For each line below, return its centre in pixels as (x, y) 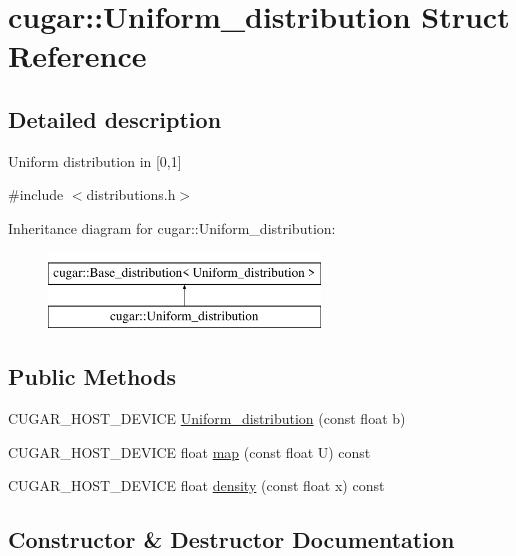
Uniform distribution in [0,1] (95, 160)
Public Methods (92, 376)
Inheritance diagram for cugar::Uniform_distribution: (172, 227)
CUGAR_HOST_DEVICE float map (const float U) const (189, 451)
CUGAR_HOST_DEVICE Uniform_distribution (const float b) (207, 417)
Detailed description (115, 118)
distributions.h (131, 194)
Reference (77, 55)
